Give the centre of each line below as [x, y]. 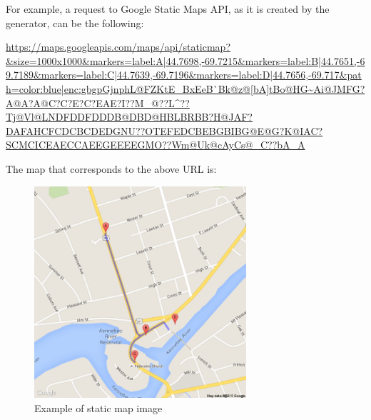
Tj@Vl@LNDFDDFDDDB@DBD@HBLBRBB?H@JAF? [129, 117]
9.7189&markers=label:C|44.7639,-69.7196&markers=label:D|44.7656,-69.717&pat [184, 75]
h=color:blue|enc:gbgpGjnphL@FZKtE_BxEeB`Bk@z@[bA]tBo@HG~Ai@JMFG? [185, 88]
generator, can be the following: [75, 22]
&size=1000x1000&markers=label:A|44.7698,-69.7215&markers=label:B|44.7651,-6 [185, 60]
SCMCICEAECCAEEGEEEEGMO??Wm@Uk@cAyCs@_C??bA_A [156, 145]
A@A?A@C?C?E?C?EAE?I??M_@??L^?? [98, 102]
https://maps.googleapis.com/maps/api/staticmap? [118, 47]
